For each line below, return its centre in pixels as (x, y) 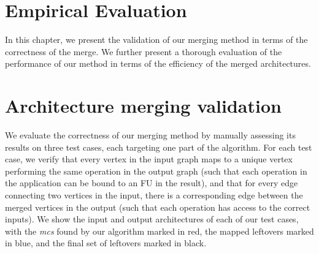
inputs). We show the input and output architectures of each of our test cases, (152, 219)
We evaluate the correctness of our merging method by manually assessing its (150, 135)
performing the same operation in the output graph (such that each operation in (156, 171)
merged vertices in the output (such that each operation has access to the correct (158, 207)
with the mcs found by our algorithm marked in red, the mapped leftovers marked (159, 231)
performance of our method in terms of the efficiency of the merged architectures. (158, 63)
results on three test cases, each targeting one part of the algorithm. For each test (159, 147)
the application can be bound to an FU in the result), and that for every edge (152, 183)
